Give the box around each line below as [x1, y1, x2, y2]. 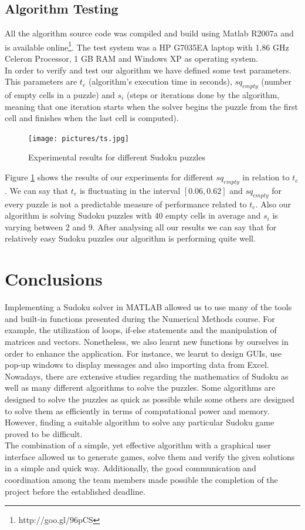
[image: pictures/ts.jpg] [28, 134, 129, 143]
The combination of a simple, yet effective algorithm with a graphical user [5, 439, 272, 451]
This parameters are [5, 75, 77, 88]
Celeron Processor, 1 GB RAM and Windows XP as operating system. [5, 52, 258, 65]
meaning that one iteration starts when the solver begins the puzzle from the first [5, 100, 298, 112]
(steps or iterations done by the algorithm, [126, 89, 280, 101]
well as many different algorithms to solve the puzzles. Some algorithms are [5, 381, 276, 394]
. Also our [255, 197, 292, 210]
